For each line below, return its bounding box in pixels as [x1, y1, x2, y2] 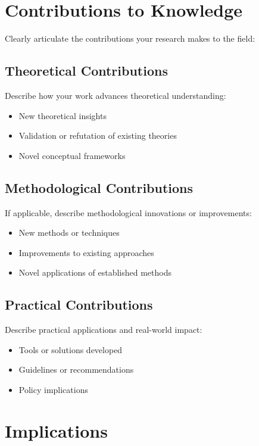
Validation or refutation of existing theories [18, 129, 177, 142]
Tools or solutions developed [18, 343, 123, 355]
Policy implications [18, 383, 88, 395]
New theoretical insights [18, 109, 107, 121]
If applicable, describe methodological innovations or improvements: [5, 206, 252, 219]
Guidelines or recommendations [18, 363, 134, 376]
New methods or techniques [18, 226, 120, 239]
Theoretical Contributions [5, 61, 168, 80]
